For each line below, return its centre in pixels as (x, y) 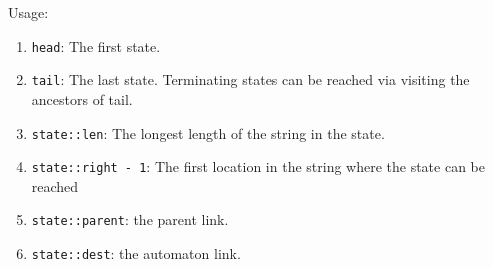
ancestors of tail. (82, 98)
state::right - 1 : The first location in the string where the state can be (258, 166)
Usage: (28, 12)
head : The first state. (96, 45)
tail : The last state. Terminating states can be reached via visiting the (250, 79)
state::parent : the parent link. (130, 219)
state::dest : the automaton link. (136, 253)
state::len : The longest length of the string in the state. (208, 132)
